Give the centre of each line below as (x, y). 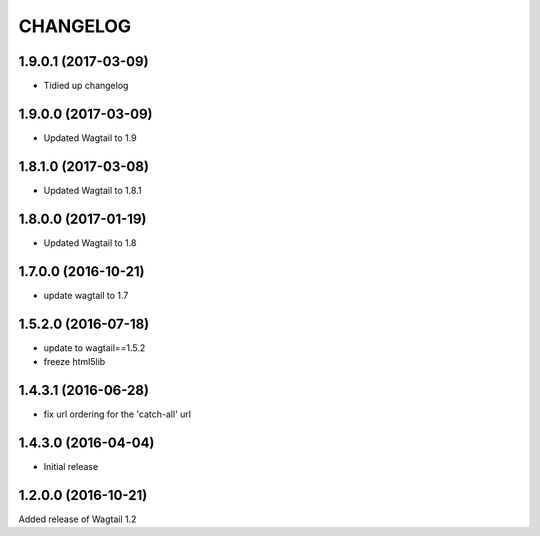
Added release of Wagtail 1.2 (77, 519)
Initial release (71, 466)
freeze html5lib (74, 361)
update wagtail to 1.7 (86, 295)
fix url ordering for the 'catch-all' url (117, 414)
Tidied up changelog (86, 86)
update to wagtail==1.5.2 (94, 347)
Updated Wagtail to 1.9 (90, 137)
